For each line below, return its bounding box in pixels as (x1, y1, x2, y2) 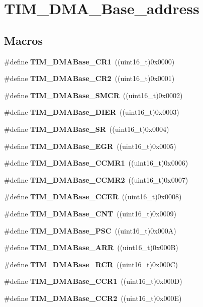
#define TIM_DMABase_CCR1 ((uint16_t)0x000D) (4, 276, 182, 286)
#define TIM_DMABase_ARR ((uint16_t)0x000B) (4, 242, 178, 253)
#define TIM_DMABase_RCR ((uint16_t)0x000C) (4, 259, 178, 269)
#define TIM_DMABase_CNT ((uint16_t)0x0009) (4, 208, 176, 218)
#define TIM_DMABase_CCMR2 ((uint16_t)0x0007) (4, 174, 188, 185)
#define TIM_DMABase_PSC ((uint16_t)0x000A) (4, 225, 176, 236)
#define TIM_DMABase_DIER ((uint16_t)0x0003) (4, 107, 179, 117)
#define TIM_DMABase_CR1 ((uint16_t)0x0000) (4, 56, 175, 66)
